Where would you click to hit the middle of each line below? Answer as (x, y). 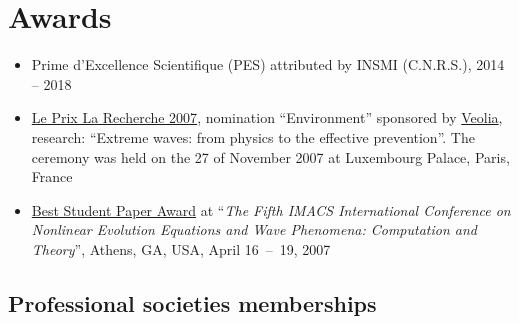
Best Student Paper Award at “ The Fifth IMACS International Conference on (271, 209)
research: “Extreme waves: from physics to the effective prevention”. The (253, 136)
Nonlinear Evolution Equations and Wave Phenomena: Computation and (254, 229)
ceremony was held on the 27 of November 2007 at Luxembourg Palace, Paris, (270, 156)
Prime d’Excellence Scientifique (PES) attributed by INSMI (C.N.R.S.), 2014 (268, 64)
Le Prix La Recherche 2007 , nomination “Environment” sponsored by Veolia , (267, 117)
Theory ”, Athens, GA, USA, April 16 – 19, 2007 (181, 248)
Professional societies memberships (192, 302)
